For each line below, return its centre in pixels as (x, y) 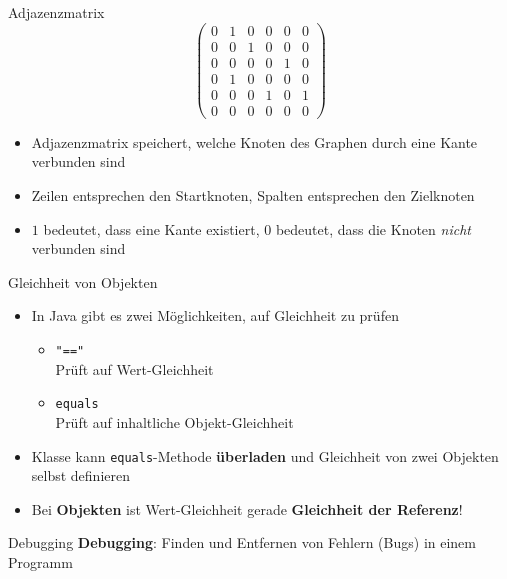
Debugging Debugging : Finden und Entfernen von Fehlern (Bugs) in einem (242, 542)
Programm (40, 561)
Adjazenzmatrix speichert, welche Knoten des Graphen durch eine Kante (254, 141)
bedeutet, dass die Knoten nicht (373, 228)
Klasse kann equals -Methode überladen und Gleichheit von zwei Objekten (265, 455)
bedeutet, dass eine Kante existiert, (151, 228)
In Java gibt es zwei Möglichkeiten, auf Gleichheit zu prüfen (215, 315)
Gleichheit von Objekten (83, 281)
